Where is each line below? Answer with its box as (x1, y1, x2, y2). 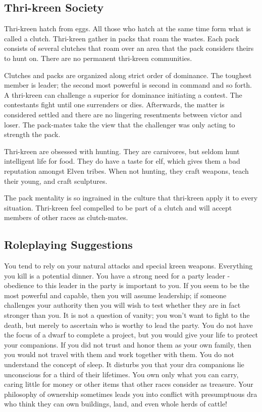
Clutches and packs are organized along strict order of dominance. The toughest (4, 70, 252, 80)
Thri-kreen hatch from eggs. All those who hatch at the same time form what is (4, 23, 251, 34)
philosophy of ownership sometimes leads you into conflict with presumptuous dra (4, 388, 257, 399)
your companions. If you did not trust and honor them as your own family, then (4, 339, 251, 350)
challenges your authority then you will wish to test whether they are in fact (4, 300, 241, 310)
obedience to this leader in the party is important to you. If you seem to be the (4, 280, 249, 291)
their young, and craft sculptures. (4, 175, 108, 186)
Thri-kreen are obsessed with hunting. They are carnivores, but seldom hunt (4, 146, 240, 156)
